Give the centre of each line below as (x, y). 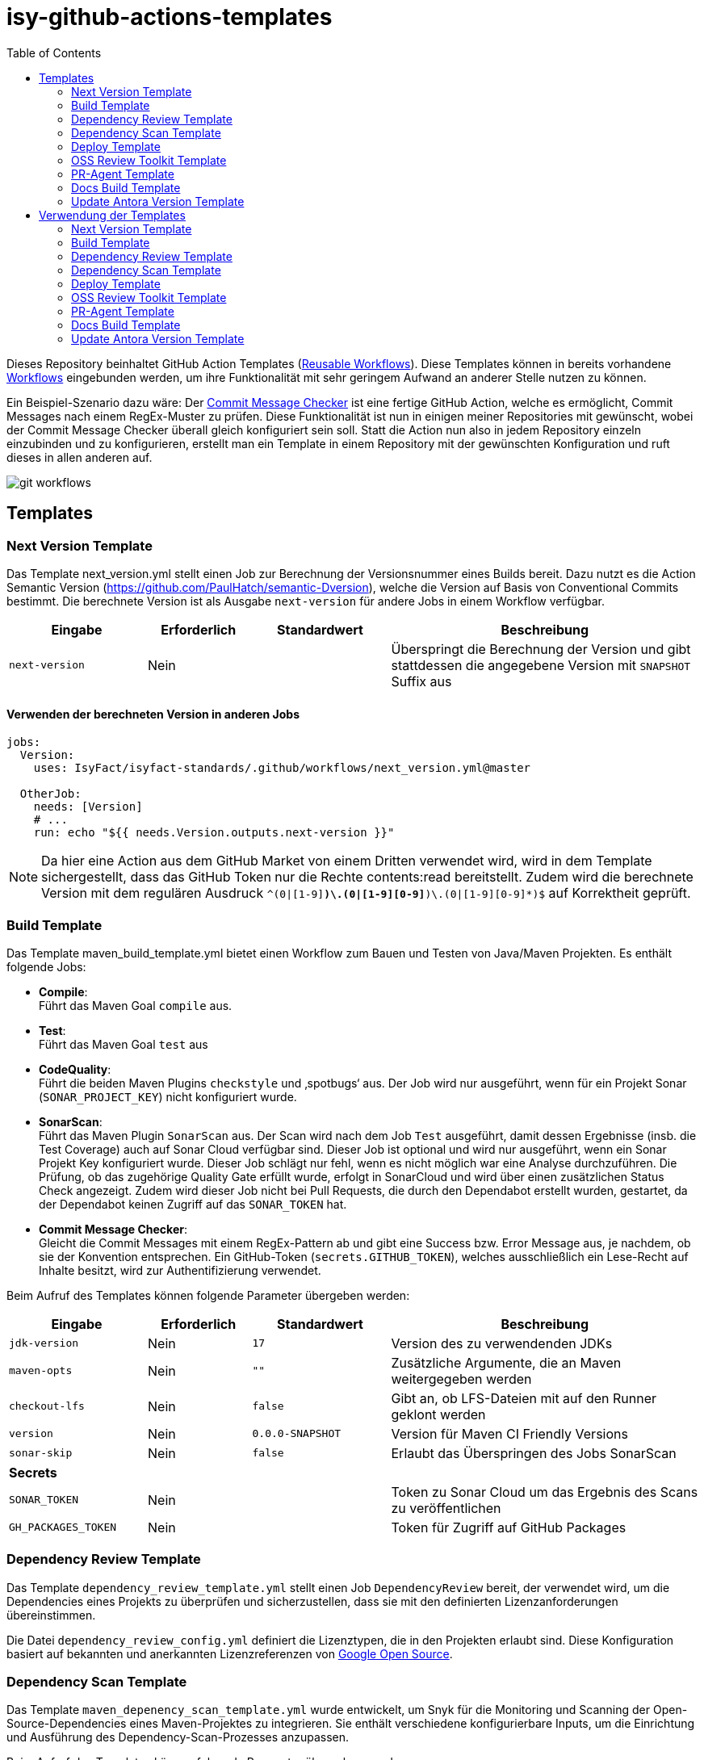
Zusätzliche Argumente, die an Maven (506, 1362)
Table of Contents (54, 52)
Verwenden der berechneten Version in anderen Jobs (153, 714)
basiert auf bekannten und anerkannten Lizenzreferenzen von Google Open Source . (230, 1653)
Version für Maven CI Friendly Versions (509, 1433)
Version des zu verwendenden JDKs (502, 1343)
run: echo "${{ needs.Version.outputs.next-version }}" (214, 833)
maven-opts (41, 1371)
